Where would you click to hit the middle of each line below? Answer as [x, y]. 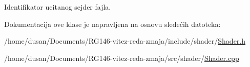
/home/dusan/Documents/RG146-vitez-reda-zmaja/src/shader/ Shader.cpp [122, 58]
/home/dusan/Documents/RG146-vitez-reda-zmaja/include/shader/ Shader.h [125, 41]
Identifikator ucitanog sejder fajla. [58, 7]
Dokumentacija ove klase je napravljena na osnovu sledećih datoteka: [112, 24]
